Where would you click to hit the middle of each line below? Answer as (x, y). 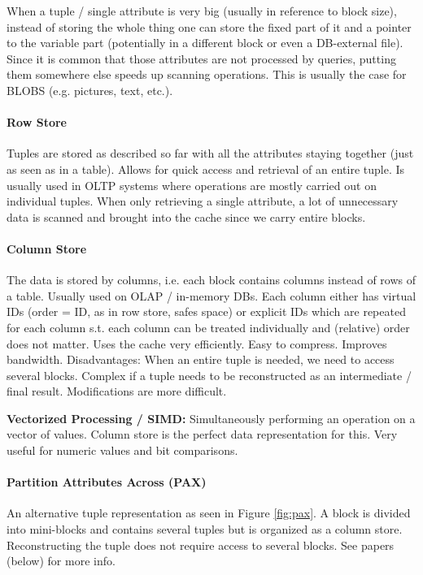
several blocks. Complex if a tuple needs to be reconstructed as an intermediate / (209, 375)
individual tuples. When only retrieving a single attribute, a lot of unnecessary (203, 201)
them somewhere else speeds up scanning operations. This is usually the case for (207, 74)
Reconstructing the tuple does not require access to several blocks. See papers (201, 545)
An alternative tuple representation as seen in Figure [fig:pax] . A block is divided (209, 513)
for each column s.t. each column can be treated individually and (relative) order (208, 327)
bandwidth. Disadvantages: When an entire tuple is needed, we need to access (201, 359)
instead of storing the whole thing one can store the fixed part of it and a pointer (209, 26)
